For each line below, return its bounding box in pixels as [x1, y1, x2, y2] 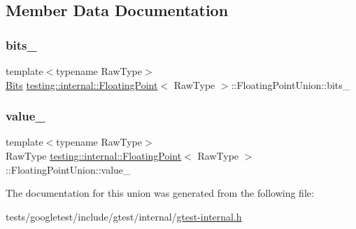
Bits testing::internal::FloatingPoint [6, 77, 158, 92]
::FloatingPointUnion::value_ [6, 162, 131, 176]
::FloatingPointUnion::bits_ [231, 77, 350, 92]
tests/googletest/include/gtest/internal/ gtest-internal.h [6, 209, 242, 223]
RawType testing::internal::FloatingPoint [6, 148, 182, 162]
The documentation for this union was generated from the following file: [6, 186, 314, 200]
